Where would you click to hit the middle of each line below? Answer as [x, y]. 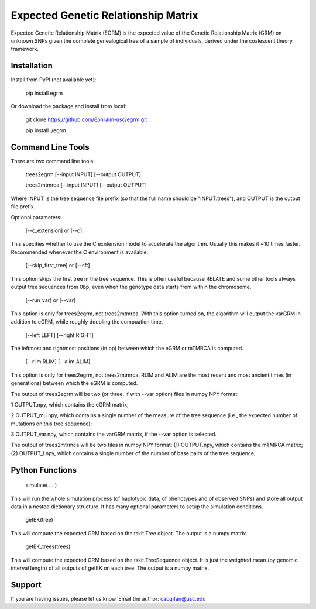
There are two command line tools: [53, 161]
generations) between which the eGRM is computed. [74, 383]
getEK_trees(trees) [48, 546]
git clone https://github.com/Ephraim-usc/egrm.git [86, 119]
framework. [25, 49]
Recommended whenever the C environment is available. [80, 252]
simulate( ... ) [41, 485]
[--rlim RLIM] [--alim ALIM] [58, 362]
